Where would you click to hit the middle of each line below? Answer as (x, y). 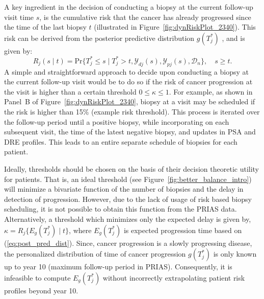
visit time (19, 17)
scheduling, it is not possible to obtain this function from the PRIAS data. (121, 209)
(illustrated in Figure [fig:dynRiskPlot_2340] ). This (175, 27)
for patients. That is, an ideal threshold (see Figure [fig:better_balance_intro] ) (128, 179)
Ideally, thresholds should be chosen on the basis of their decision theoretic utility (132, 169)
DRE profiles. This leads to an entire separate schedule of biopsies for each (121, 141)
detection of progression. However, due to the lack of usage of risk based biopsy (128, 199)
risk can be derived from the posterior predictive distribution (99, 38)
